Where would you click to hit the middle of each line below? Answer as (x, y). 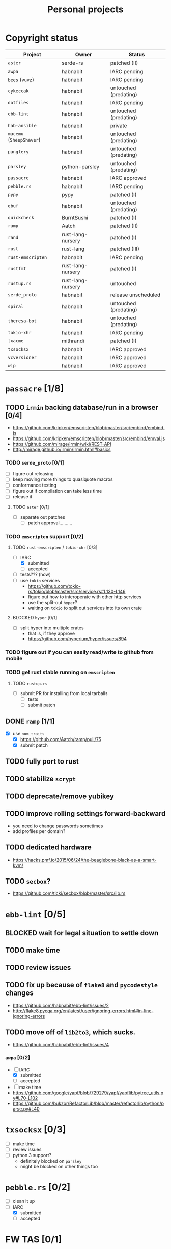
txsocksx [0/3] (36, 1129)
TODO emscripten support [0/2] (45, 536)
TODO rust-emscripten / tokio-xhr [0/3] (55, 547)
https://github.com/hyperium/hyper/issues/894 (77, 639)
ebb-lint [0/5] (36, 914)
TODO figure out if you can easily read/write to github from (79, 652)
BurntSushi (75, 217)
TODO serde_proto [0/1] (35, 462)
